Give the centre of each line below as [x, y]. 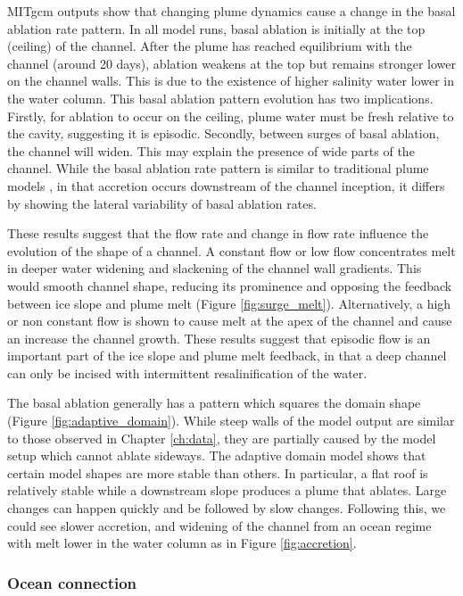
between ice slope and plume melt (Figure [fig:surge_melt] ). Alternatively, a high [229, 303]
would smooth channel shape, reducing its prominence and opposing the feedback [230, 285]
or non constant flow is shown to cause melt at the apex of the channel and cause [230, 321]
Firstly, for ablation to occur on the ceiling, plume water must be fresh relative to [231, 116]
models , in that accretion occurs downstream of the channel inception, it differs [226, 185]
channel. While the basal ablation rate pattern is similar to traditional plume [218, 168]
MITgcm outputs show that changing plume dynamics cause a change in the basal [231, 11]
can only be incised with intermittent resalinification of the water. [187, 372]
